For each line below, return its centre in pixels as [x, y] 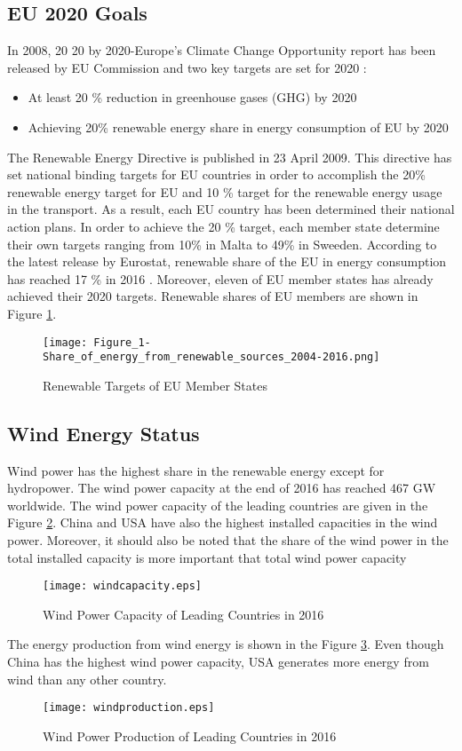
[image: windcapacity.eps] [122, 586]
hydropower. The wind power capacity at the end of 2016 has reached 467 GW [222, 488]
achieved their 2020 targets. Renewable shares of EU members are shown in [213, 296]
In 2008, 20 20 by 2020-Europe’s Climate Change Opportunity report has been [222, 50]
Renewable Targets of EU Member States [155, 385]
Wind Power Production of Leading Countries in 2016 [190, 735]
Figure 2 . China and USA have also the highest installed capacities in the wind [223, 522]
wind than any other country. [87, 679]
